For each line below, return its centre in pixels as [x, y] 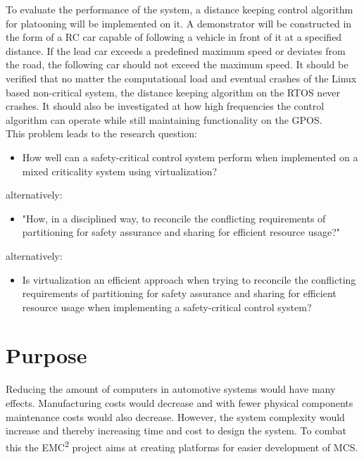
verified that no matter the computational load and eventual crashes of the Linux [181, 78]
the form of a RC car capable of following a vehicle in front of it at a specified [174, 37]
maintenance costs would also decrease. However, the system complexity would [175, 416]
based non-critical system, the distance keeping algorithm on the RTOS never [173, 92]
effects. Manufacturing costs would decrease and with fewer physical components [180, 403]
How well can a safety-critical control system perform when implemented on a [190, 157]
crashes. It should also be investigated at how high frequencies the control [165, 106]
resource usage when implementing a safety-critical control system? [167, 307]
